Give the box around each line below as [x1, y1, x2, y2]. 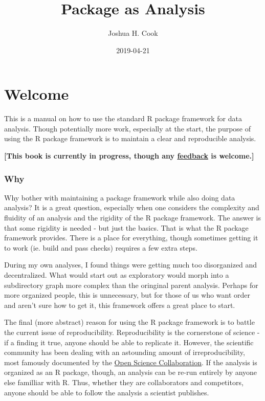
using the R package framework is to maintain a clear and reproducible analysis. [4, 133, 256, 144]
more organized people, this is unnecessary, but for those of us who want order [4, 289, 250, 300]
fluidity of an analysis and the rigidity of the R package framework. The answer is [4, 212, 261, 223]
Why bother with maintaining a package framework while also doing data [4, 192, 235, 203]
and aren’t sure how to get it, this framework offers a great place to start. [4, 299, 235, 310]
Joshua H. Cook [108, 28, 158, 38]
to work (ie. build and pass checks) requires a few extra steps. [4, 242, 197, 253]
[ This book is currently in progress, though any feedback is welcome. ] [4, 150, 254, 161]
